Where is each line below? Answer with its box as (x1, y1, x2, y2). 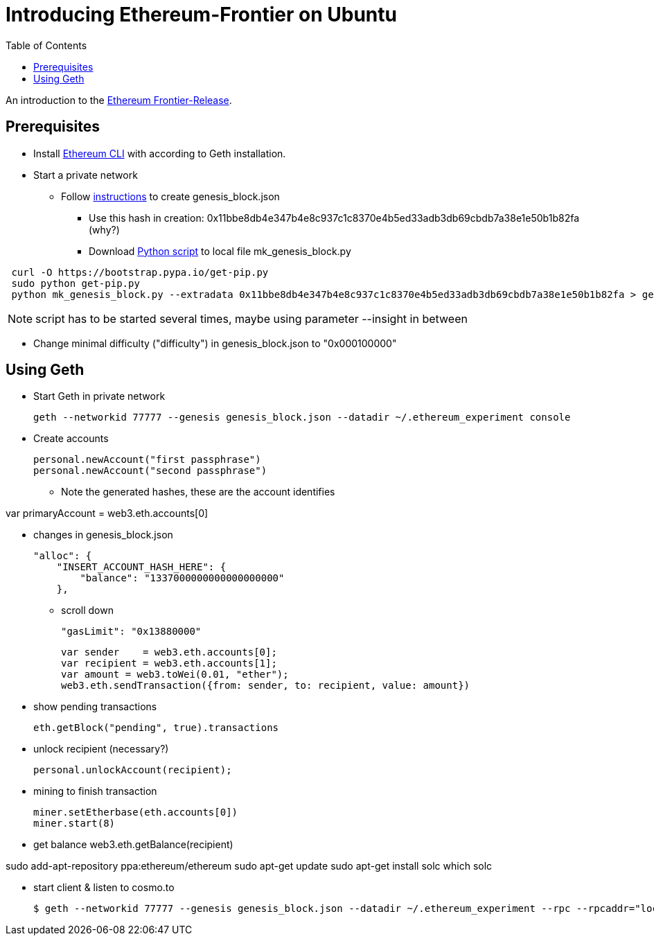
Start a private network (33, 168, 138, 181)
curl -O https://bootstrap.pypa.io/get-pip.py (11, 266, 269, 278)
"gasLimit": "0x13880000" (61, 626, 202, 637)
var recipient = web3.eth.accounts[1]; (61, 658, 277, 669)
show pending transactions (33, 701, 157, 713)
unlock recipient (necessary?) (33, 743, 169, 755)
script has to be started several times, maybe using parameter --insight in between (35, 311, 468, 326)
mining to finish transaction (33, 785, 157, 798)
